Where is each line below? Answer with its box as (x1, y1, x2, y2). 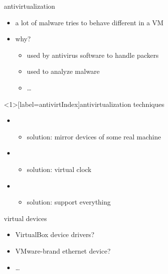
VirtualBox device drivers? (15, 229, 94, 240)
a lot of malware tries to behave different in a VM (15, 17, 164, 27)
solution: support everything (27, 197, 111, 207)
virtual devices (4, 213, 47, 223)
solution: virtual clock (27, 164, 92, 174)
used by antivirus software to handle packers (27, 50, 159, 60)
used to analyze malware (27, 66, 100, 76)
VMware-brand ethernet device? (15, 245, 111, 256)
